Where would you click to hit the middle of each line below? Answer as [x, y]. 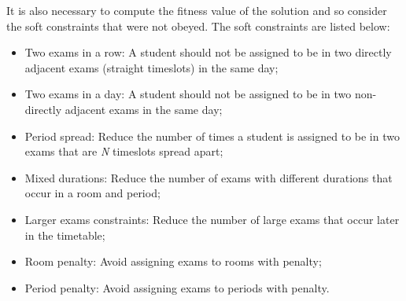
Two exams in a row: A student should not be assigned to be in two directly [208, 52]
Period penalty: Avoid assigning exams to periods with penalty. [177, 287]
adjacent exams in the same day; [144, 109]
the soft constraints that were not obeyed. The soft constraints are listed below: [198, 26]
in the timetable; [65, 235]
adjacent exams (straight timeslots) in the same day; [151, 67]
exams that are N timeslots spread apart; [124, 151]
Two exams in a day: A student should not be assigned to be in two [188, 94]
